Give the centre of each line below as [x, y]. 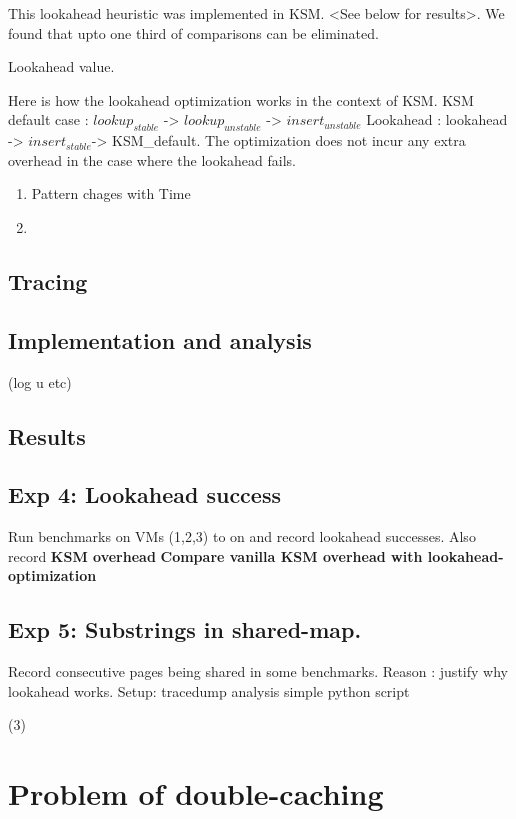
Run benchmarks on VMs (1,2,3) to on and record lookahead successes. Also [242, 536]
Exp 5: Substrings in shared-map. [185, 629]
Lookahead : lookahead [437, 119]
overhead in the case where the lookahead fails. [152, 159]
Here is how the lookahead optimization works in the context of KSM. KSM [241, 99]
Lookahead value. [61, 66]
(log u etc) [40, 381]
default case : [48, 119]
